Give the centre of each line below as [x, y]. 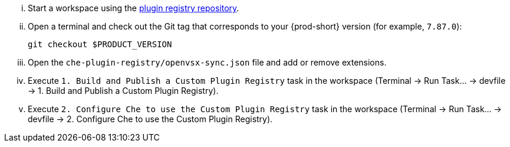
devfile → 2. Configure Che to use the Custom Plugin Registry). [150, 119]
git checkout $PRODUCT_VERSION [100, 44]
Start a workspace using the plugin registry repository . [134, 8]
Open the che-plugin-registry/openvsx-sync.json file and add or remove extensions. [207, 62]
